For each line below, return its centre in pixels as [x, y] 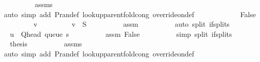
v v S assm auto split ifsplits [132, 24]
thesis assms [46, 44]
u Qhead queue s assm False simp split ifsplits [121, 34]
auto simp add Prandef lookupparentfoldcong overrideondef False [130, 14]
